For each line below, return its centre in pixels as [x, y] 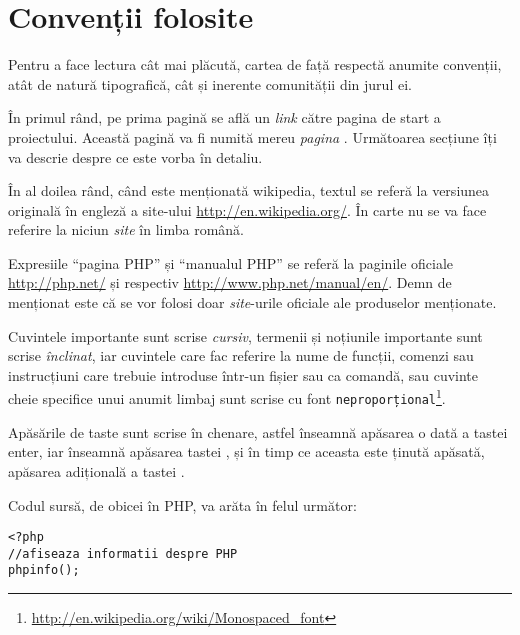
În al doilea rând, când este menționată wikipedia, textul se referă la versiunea [249, 190]
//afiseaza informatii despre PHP [123, 553]
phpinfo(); [44, 570]
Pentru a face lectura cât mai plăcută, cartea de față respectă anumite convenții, [255, 64]
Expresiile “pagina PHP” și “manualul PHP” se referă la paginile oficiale [231, 262]
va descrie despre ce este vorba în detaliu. [135, 156]
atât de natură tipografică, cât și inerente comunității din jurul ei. [210, 83]
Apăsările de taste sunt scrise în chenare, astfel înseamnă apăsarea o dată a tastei [258, 431]
